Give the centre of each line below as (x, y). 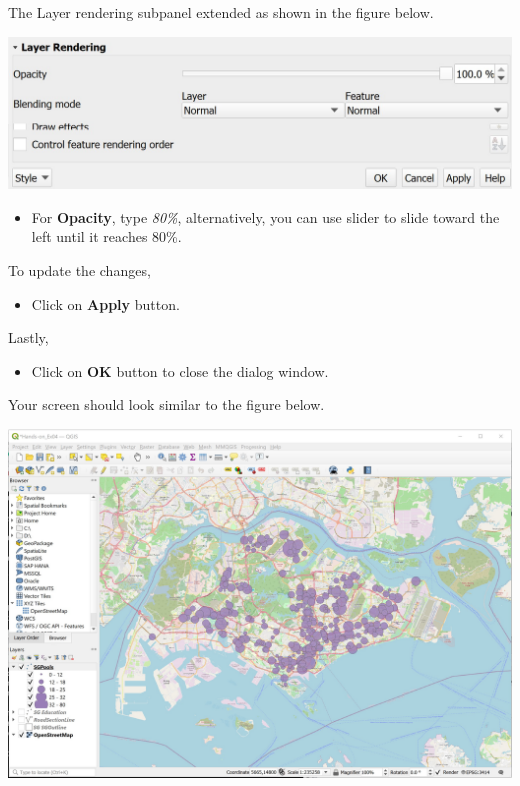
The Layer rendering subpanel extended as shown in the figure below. (221, 12)
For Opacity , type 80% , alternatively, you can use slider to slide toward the (265, 216)
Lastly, (28, 337)
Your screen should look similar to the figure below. (166, 404)
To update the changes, (79, 269)
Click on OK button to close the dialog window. (180, 370)
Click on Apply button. (105, 303)
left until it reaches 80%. (106, 236)
